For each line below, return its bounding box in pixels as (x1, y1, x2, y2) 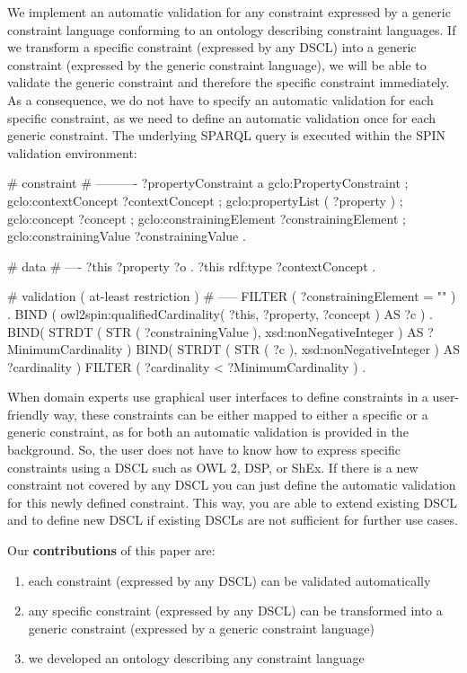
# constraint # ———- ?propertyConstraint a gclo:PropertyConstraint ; (7, 173, 409, 192)
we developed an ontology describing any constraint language (28, 649, 365, 668)
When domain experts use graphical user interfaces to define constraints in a (7, 387, 428, 406)
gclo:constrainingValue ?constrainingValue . (7, 226, 246, 245)
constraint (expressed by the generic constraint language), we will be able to (7, 55, 427, 74)
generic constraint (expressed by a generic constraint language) (28, 618, 374, 637)
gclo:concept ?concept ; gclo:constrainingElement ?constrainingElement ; (7, 208, 406, 227)
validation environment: (7, 143, 137, 162)
